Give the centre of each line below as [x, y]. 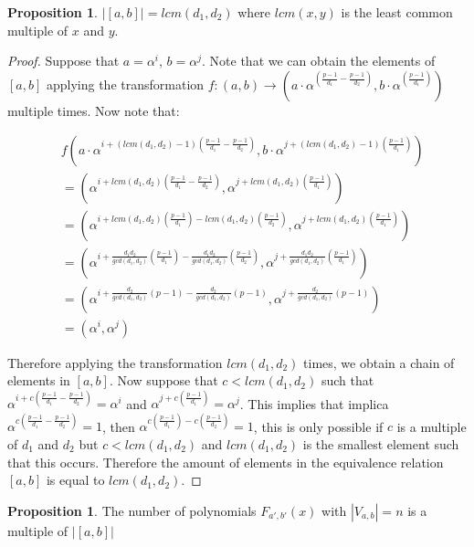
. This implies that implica [314, 403]
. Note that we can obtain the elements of [319, 61]
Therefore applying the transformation [115, 362]
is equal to [75, 480]
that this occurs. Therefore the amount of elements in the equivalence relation [226, 462]
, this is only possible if [318, 426]
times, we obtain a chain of [379, 362]
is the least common [397, 12]
